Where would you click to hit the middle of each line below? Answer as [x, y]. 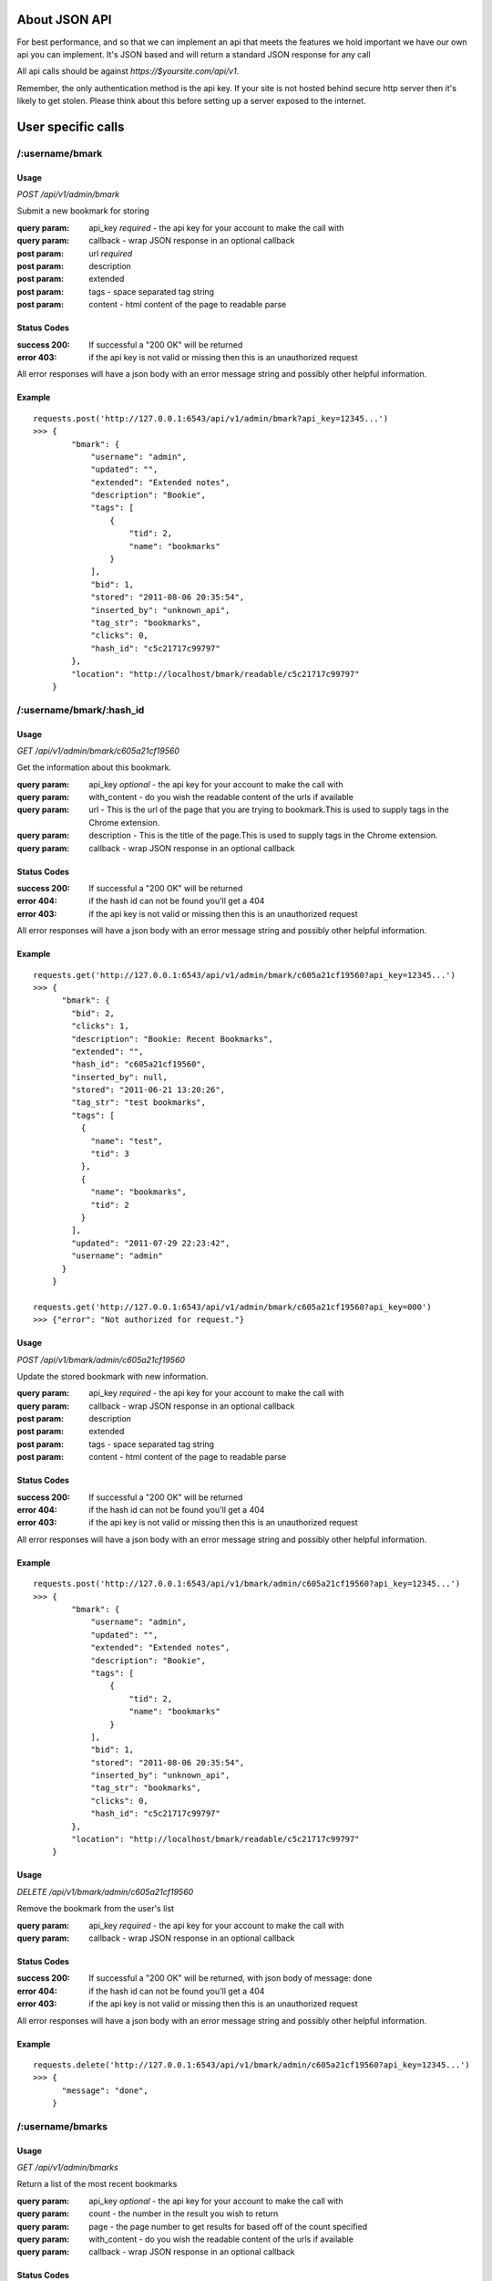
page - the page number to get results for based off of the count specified [228, 2226]
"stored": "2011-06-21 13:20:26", [149, 1090]
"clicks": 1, [100, 1026]
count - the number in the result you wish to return [184, 2213]
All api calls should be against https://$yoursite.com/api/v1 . [128, 71]
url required [111, 253]
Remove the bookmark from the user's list [96, 1909]
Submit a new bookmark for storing [83, 211]
